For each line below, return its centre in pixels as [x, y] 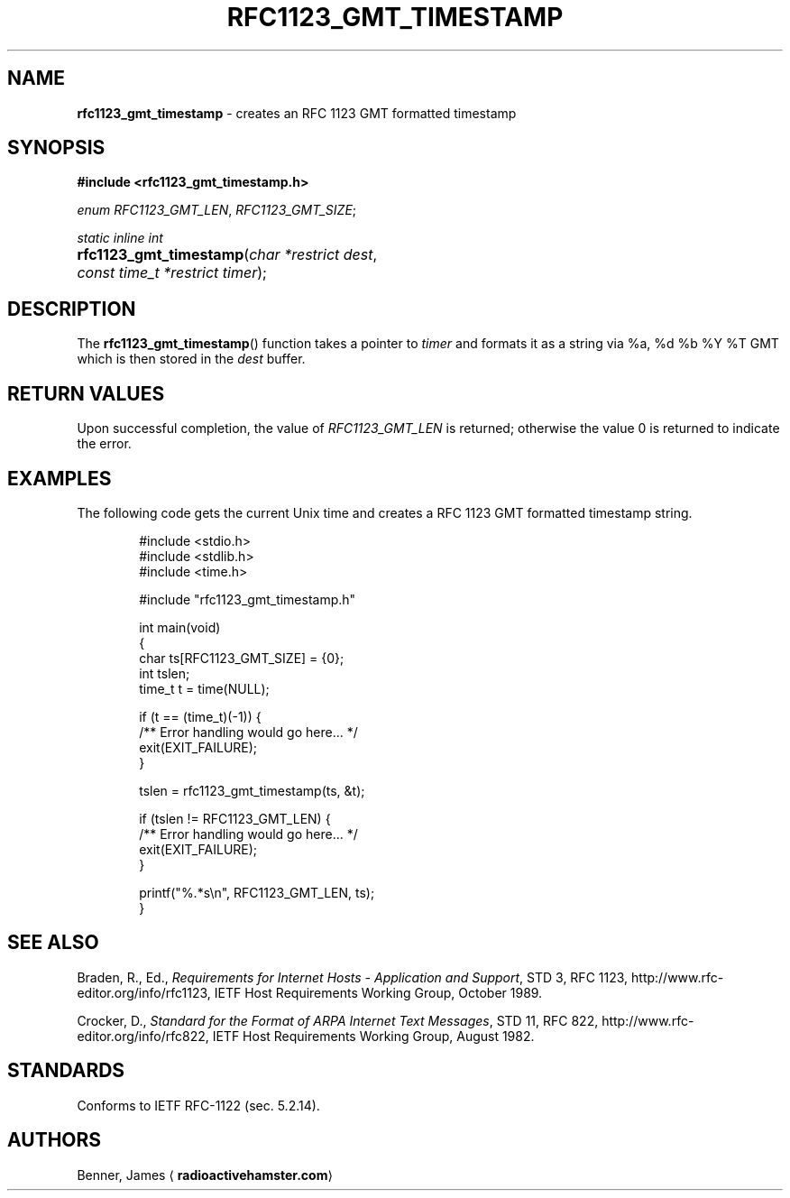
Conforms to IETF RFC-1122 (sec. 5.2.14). [198, 1105]
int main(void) [180, 627]
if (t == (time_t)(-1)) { [200, 716]
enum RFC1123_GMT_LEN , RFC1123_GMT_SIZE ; [217, 210]
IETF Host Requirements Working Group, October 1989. [378, 992]
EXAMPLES [60, 478]
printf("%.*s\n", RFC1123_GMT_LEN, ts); [257, 892]
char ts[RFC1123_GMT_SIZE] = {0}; [242, 658]
